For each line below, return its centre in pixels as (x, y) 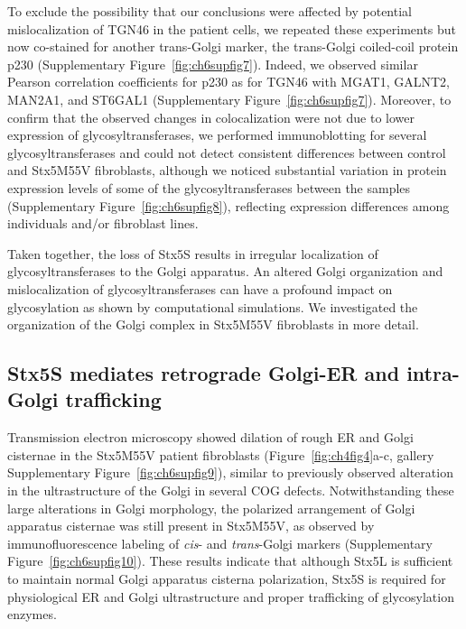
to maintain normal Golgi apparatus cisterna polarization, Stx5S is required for (227, 579)
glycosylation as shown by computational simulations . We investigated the (213, 306)
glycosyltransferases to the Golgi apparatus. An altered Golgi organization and (225, 271)
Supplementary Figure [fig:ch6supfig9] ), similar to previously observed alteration (230, 472)
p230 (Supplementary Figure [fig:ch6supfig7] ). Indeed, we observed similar (213, 64)
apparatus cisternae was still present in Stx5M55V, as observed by (191, 526)
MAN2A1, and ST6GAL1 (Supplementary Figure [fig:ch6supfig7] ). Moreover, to (229, 99)
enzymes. (32, 614)
